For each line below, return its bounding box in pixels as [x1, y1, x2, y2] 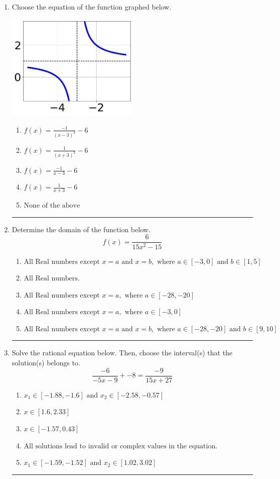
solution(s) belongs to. [12, 357, 80, 368]
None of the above [24, 202, 80, 210]
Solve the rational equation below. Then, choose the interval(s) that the [12, 347, 233, 358]
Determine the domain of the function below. [12, 224, 151, 234]
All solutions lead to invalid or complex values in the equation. [24, 442, 218, 450]
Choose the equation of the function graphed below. [12, 2, 172, 12]
